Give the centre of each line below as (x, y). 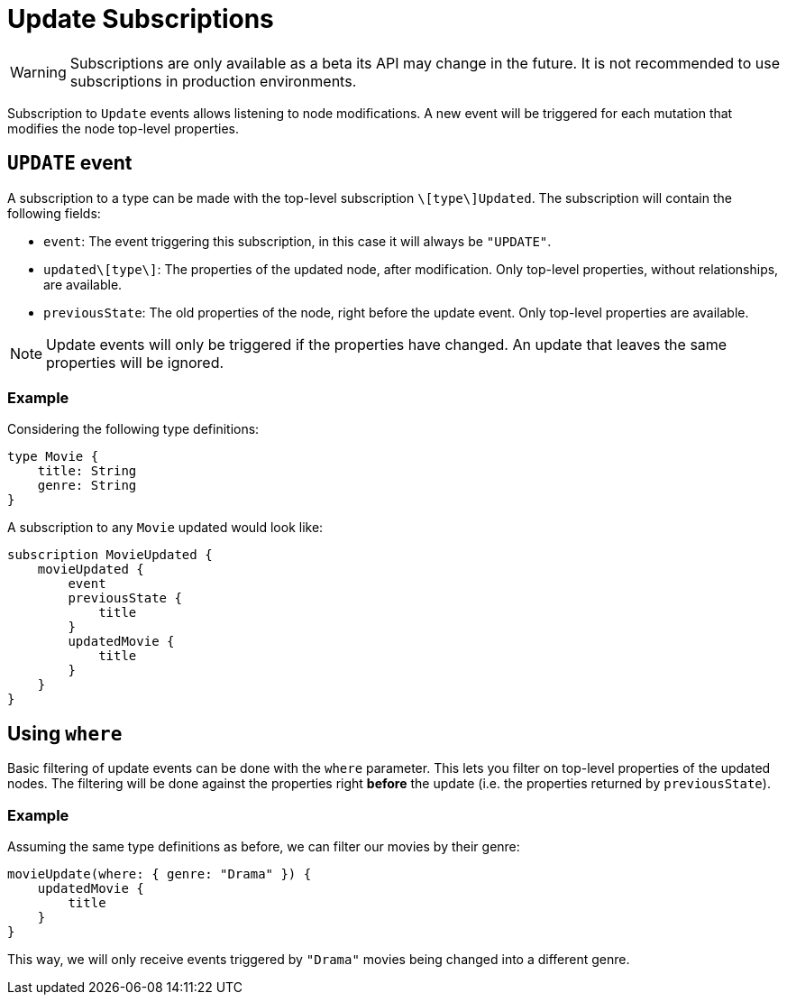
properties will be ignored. (135, 362)
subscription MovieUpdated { (110, 555)
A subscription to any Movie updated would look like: (165, 528)
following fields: (54, 213)
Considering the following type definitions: (133, 429)
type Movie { (53, 457)
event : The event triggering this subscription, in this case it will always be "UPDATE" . (297, 241)
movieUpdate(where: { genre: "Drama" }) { (160, 873)
